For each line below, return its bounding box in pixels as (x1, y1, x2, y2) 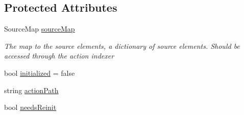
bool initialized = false (4, 67, 75, 78)
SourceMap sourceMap (4, 23, 75, 34)
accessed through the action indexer (4, 50, 114, 61)
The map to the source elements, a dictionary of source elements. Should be (4, 40, 240, 51)
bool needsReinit (4, 102, 57, 112)
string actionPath (4, 84, 59, 95)
